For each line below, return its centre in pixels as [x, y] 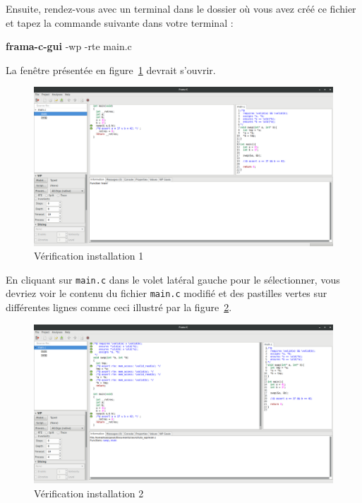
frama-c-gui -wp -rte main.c [69, 46]
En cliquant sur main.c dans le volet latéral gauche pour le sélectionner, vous [173, 279]
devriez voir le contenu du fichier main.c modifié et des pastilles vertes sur [167, 293]
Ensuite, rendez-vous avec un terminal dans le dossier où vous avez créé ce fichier [181, 8]
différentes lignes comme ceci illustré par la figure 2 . [119, 307]
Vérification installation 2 [89, 493]
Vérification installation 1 [89, 256]
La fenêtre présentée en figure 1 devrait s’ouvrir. [111, 69]
